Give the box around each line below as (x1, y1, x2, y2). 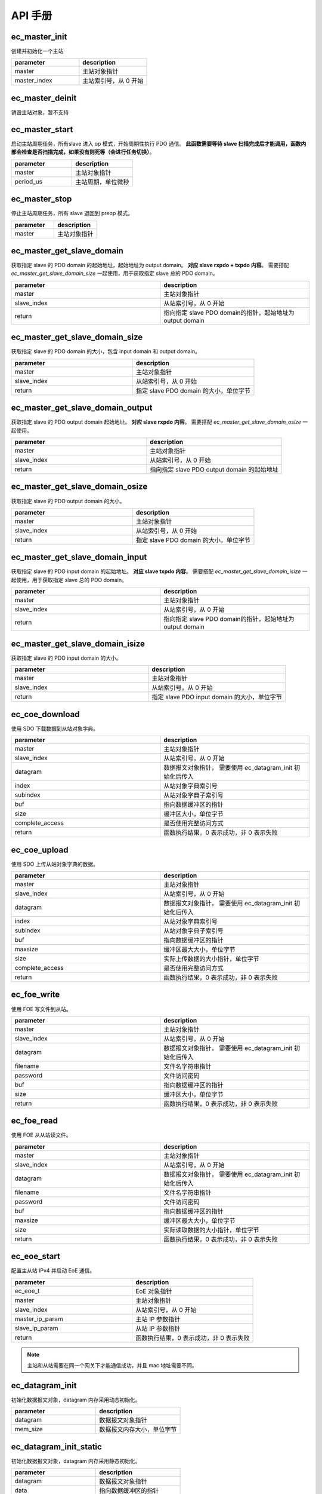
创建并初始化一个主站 (11, 48, 64, 55)
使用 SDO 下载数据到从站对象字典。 (11, 725, 98, 732)
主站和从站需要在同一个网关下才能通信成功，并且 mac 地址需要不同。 (27, 1362, 197, 1369)
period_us (14, 177, 43, 185)
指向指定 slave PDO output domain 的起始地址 (150, 466, 278, 474)
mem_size (14, 1425, 43, 1434)
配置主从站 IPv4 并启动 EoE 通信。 (11, 1267, 95, 1274)
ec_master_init (11, 32, 67, 42)
